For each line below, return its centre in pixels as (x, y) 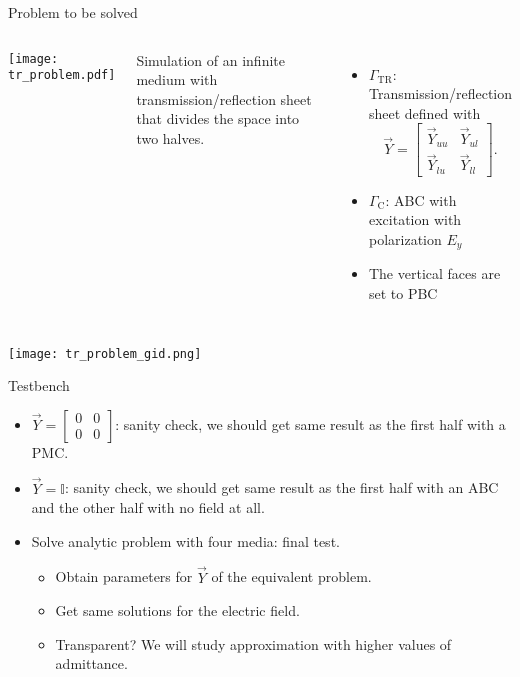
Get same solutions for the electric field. (177, 610)
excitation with (415, 219)
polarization (405, 238)
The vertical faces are (434, 273)
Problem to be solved (73, 12)
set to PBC (403, 293)
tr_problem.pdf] (62, 75)
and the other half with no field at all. (148, 507)
